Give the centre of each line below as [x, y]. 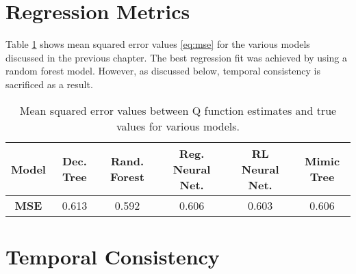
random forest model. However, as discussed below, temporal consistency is [163, 71]
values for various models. [178, 126]
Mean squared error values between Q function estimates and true [178, 110]
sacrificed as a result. [49, 84]
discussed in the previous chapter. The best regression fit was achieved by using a [176, 57]
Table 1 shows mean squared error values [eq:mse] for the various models [158, 44]
